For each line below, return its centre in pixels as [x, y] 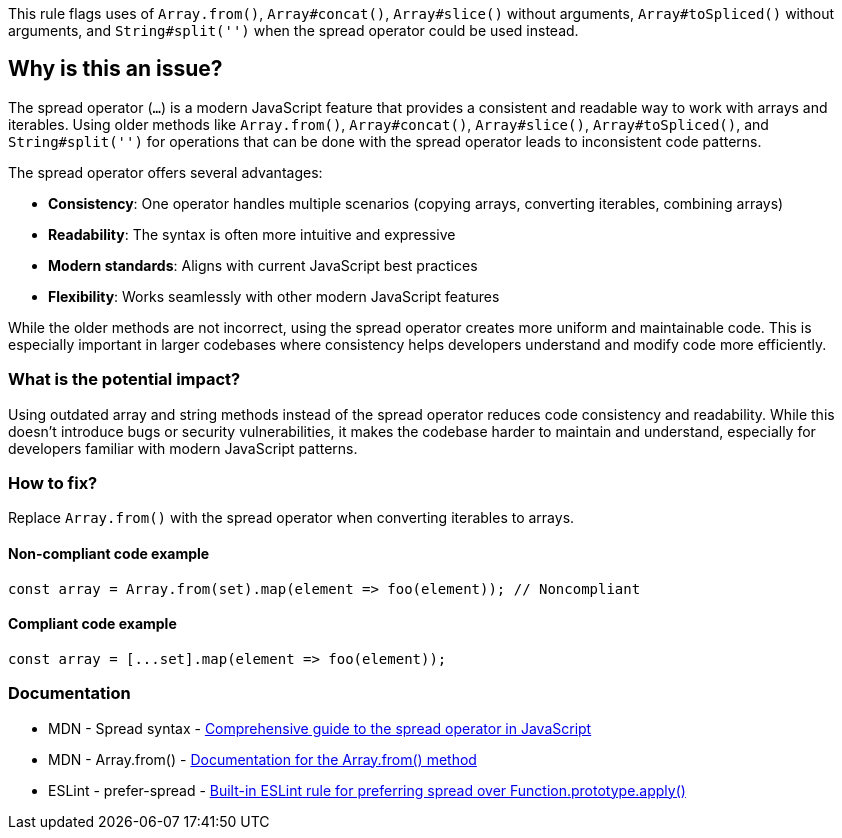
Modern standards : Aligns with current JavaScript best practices [263, 265]
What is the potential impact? [124, 379]
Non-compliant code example [109, 553]
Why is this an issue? [115, 69]
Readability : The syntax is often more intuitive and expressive [252, 234]
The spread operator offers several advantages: [165, 172]
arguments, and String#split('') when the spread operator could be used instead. [293, 30]
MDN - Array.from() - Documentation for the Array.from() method [262, 759]
